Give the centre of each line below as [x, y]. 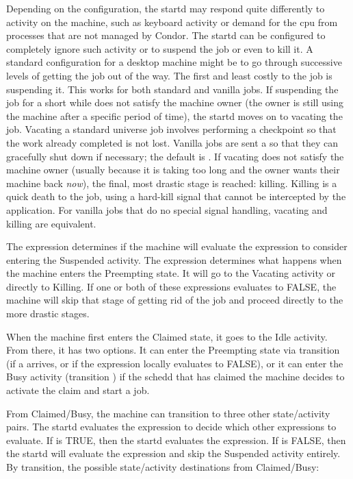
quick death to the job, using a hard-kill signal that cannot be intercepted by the [176, 196]
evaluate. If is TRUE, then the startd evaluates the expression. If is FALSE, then [176, 440]
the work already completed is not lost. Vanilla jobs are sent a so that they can [172, 142]
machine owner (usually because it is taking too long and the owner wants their [173, 170]
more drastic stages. [48, 314]
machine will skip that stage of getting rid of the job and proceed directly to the [175, 300]
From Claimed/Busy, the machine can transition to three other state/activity [168, 413]
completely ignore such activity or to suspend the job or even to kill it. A [160, 48]
